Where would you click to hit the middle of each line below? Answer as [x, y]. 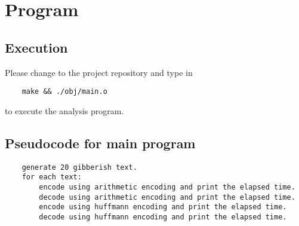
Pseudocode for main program [100, 143]
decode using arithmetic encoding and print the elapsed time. [167, 197]
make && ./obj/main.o [64, 92]
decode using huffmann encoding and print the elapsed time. [163, 217]
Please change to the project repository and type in [99, 72]
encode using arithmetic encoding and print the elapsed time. [167, 187]
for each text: [52, 177]
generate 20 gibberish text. [79, 167]
